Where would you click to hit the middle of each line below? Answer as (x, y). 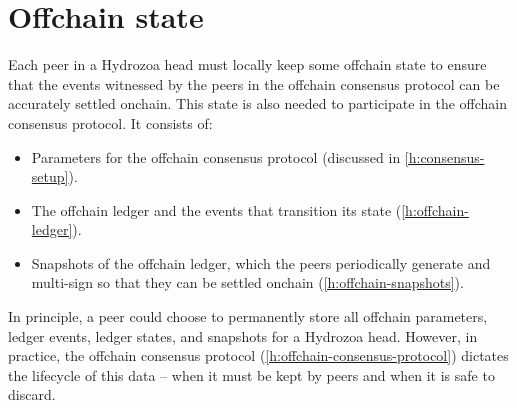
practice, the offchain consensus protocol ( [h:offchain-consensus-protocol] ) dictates (258, 355)
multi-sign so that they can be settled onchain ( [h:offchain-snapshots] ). (247, 282)
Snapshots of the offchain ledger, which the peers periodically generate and (261, 262)
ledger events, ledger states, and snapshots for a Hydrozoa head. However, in (243, 335)
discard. (32, 394)
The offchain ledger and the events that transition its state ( (216, 209)
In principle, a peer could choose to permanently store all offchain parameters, (248, 316)
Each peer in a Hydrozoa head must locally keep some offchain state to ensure (247, 64)
